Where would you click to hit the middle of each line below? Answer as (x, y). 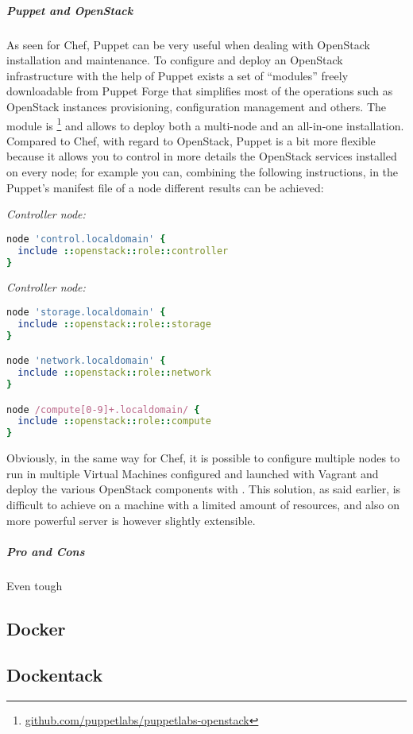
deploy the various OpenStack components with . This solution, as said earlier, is (204, 489)
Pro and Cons (46, 551)
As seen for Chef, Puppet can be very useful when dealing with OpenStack (188, 44)
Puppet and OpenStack (70, 10)
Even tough (35, 585)
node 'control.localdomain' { (86, 239)
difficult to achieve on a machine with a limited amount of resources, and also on (203, 504)
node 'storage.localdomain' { (86, 312)
